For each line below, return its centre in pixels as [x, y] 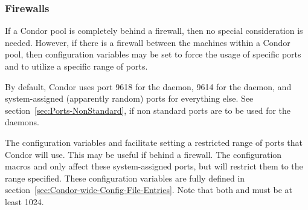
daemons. [22, 122]
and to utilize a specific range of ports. [76, 66]
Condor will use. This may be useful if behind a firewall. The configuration [143, 154]
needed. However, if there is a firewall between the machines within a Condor [148, 42]
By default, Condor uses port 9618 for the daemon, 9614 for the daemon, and [148, 86]
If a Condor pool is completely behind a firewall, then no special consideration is [154, 31]
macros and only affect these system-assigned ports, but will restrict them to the [154, 166]
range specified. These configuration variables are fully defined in [125, 178]
